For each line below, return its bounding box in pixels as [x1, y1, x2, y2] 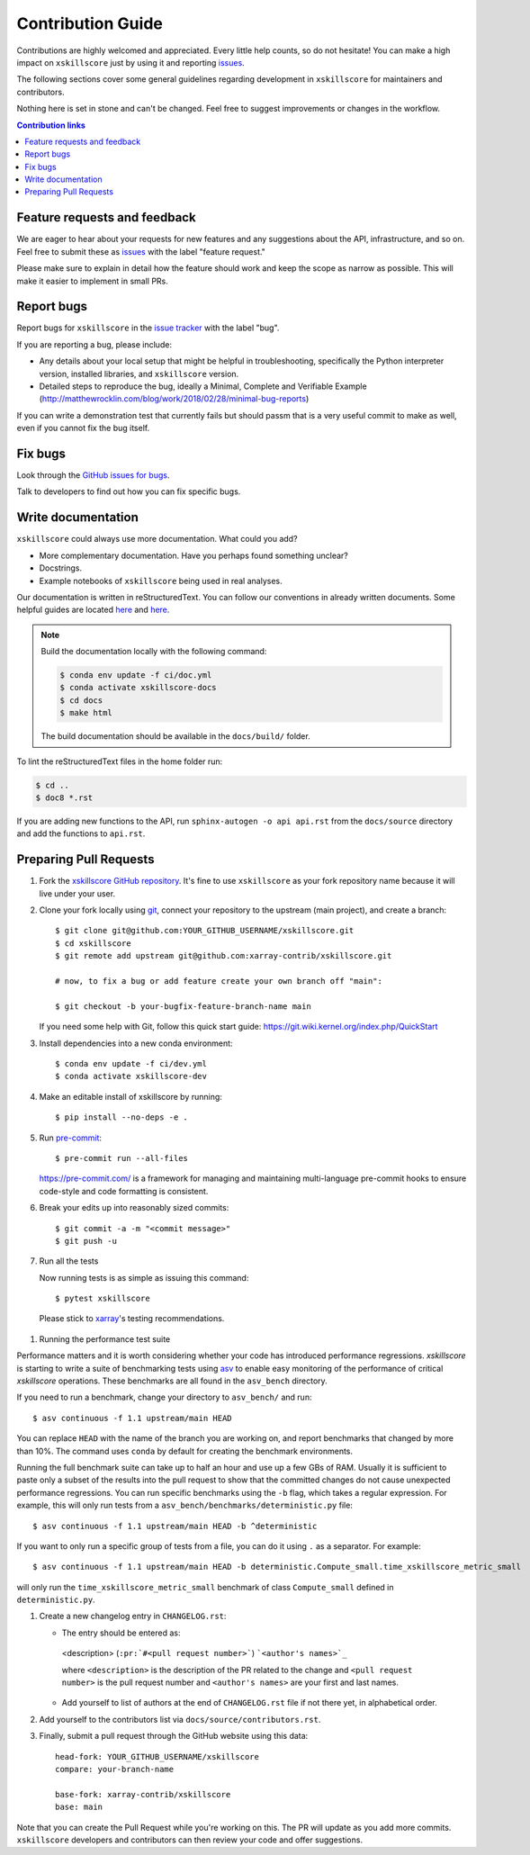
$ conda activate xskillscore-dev [55, 1071, 207, 1082]
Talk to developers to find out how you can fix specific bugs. [16, 486, 241, 497]
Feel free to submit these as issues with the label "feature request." [16, 246, 265, 257]
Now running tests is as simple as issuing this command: [39, 1272, 249, 1283]
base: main [55, 1802, 103, 1813]
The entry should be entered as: [61, 1627, 181, 1638]
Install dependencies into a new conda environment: [39, 1038, 233, 1049]
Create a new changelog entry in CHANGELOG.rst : [39, 1611, 227, 1622]
